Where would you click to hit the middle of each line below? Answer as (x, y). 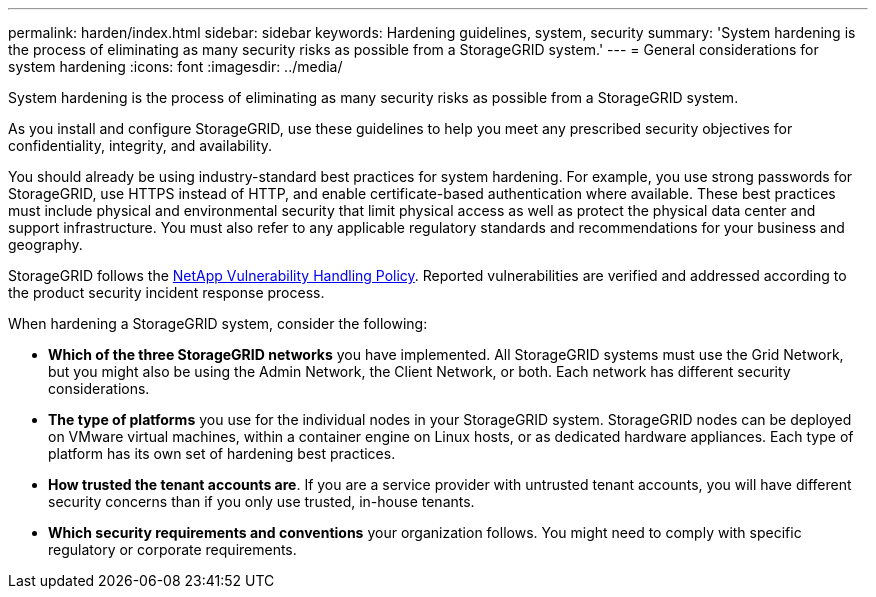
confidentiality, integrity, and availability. (140, 145)
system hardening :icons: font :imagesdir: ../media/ (175, 66)
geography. (45, 244)
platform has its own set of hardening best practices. (222, 453)
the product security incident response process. (166, 292)
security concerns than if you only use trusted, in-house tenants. (261, 501)
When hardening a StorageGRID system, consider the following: (218, 323)
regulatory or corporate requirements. (172, 549)
